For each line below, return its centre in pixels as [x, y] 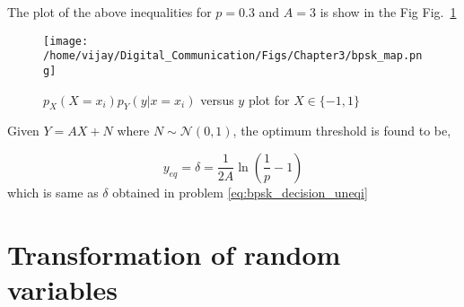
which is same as [53, 192]
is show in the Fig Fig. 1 [388, 12]
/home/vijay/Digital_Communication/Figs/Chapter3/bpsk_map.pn [233, 56]
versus [217, 99]
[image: [66, 41]
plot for [269, 99]
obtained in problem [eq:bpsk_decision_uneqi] [240, 192]
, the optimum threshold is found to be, [342, 131]
